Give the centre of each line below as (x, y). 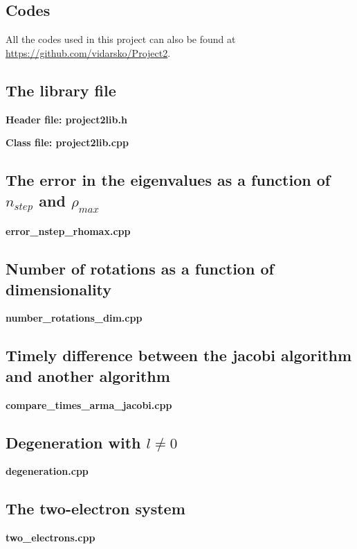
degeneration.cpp (47, 471)
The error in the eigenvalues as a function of (168, 180)
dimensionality (59, 289)
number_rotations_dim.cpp (74, 318)
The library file (61, 90)
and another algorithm (88, 375)
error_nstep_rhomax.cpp (68, 231)
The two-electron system (95, 508)
